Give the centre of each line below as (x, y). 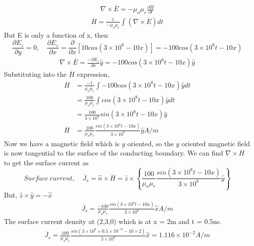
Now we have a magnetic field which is (62, 143)
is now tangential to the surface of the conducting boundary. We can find (114, 153)
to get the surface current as (46, 162)
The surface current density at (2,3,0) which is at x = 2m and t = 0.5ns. (113, 221)
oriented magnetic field (216, 143)
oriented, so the (150, 143)
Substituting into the (35, 74)
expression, (93, 74)
